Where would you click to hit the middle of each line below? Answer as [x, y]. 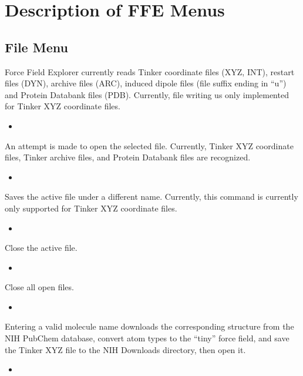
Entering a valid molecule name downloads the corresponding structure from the [149, 326]
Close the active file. [41, 248]
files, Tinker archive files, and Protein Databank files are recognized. [128, 157]
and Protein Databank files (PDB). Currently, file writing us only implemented [147, 94]
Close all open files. [39, 287]
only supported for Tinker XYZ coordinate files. [91, 208]
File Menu [36, 47]
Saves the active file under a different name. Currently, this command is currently [151, 197]
